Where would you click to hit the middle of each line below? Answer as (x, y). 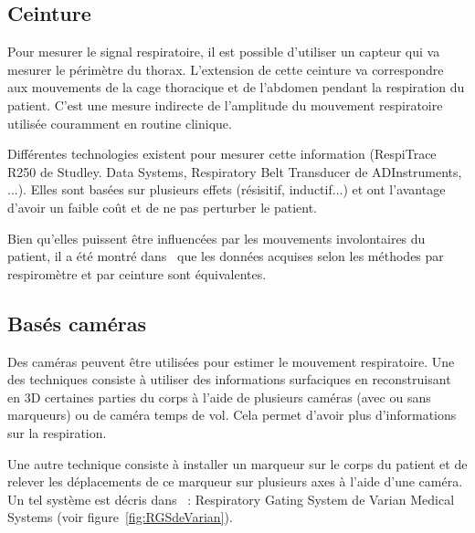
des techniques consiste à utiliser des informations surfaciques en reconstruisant (229, 379)
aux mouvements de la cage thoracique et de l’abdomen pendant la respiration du (236, 87)
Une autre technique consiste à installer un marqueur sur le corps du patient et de (237, 463)
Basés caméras (77, 323)
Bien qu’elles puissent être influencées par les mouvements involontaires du (216, 238)
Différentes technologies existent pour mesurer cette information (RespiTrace (222, 154)
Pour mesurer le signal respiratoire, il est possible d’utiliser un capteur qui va (224, 52)
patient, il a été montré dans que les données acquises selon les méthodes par (226, 256)
